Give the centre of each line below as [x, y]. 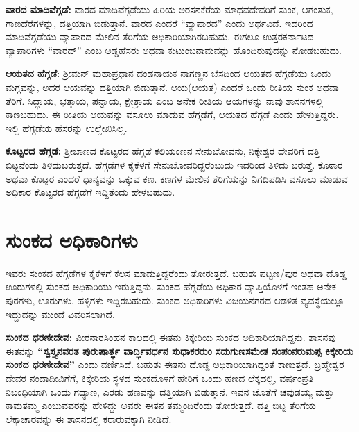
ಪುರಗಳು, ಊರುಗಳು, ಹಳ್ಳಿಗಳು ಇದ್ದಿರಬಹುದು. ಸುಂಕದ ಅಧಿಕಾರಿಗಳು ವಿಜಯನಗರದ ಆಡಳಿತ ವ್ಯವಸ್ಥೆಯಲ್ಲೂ [175, 300]
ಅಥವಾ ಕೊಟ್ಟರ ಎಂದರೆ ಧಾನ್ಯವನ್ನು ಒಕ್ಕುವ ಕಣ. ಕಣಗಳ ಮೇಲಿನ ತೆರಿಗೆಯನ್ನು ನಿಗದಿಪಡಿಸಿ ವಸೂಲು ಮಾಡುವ [177, 178]
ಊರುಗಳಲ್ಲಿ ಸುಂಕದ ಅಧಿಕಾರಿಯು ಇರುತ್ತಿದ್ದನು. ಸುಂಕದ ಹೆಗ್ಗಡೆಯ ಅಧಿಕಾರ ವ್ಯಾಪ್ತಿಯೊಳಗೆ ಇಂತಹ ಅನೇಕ [171, 286]
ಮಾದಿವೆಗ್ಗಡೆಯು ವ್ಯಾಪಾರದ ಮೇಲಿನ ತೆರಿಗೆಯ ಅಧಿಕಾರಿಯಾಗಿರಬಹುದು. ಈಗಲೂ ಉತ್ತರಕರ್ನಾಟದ [160, 36]
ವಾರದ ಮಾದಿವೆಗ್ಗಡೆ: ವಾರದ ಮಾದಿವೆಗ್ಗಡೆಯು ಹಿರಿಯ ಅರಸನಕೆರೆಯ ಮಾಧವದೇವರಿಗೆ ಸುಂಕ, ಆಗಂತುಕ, [169, 9]
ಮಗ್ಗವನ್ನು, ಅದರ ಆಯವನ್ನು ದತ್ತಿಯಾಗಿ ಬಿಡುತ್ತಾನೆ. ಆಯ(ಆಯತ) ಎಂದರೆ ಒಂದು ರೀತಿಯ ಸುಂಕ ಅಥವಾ [172, 86]
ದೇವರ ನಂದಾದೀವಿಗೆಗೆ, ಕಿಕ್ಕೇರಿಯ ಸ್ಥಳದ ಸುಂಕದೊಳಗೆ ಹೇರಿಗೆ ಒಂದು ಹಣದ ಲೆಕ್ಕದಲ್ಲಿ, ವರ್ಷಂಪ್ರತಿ [160, 378]
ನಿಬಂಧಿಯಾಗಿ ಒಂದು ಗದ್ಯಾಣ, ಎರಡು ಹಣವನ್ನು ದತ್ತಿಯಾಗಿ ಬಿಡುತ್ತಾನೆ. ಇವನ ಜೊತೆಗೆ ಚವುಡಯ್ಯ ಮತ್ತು [170, 391]
